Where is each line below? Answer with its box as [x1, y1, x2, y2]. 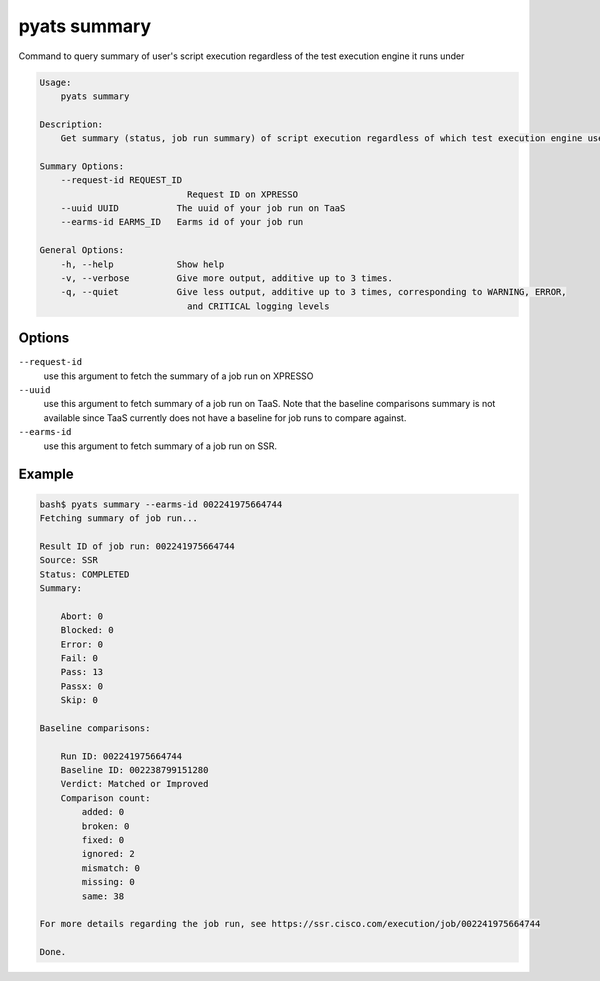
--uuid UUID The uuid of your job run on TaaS [60, 203, 346, 214]
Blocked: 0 [60, 625, 114, 636]
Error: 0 [60, 638, 104, 650]
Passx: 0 [60, 680, 104, 692]
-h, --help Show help [60, 258, 225, 270]
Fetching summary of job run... [39, 513, 199, 524]
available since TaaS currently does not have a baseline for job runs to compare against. [43, 411, 407, 424]
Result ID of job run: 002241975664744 [39, 540, 235, 552]
